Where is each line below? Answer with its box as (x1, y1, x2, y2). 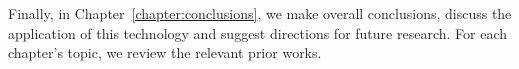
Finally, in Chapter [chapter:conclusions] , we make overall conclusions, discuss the (8, 3, 512, 23)
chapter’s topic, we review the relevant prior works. (8, 42, 322, 63)
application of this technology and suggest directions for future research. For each (8, 22, 507, 43)
